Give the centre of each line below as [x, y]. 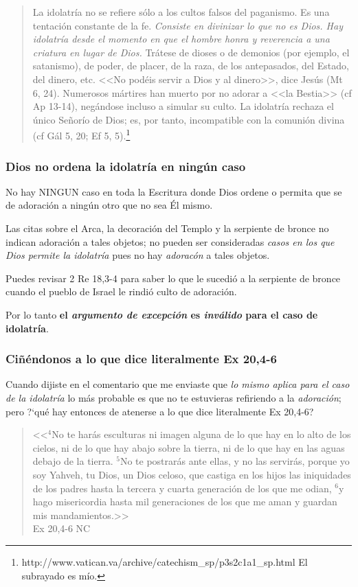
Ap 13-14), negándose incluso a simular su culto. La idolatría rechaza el [183, 106]
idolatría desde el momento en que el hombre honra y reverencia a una [181, 39]
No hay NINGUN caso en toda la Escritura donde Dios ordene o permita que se [174, 191]
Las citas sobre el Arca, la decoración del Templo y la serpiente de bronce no [167, 228]
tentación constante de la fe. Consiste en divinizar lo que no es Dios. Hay [188, 25]
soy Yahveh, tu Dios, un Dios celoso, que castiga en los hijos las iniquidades [192, 474]
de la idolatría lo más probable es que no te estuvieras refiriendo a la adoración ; [174, 397]
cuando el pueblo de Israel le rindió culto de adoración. [121, 291]
